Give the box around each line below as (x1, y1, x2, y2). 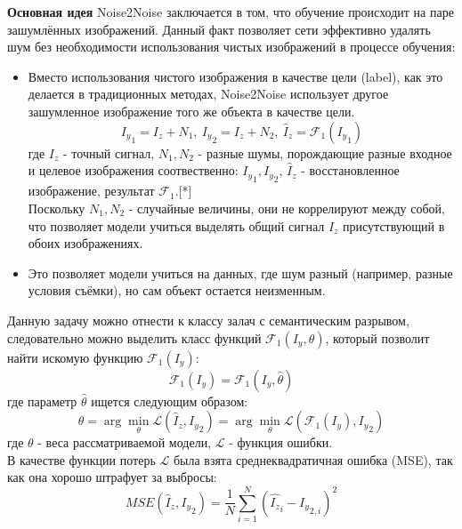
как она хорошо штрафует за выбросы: (7, 468, 217, 486)
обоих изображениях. (28, 234, 143, 252)
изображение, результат (28, 181, 155, 200)
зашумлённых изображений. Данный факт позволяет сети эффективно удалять (7, 20, 431, 38)
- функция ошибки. (229, 433, 333, 452)
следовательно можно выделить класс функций (7, 328, 262, 347)
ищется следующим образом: (91, 391, 248, 410)
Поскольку (28, 199, 85, 217)
